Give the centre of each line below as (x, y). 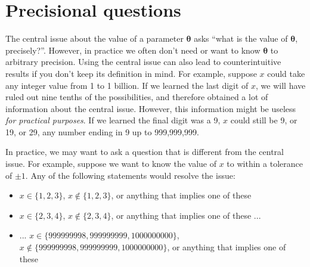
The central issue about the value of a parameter (94, 38)
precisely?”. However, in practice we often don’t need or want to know (133, 50)
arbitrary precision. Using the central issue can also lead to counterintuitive (143, 62)
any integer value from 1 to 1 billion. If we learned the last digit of (127, 85)
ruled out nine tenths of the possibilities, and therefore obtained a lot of (137, 97)
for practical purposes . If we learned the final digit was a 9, (113, 120)
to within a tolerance (265, 164)
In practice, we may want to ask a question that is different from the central (145, 152)
